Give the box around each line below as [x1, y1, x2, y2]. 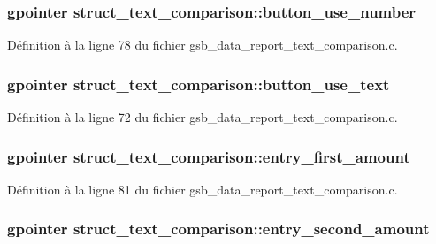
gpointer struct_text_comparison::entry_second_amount [7, 217, 430, 240]
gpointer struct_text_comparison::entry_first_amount [7, 145, 410, 167]
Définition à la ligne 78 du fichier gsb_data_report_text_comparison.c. [7, 35, 398, 54]
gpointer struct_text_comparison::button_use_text [7, 72, 390, 95]
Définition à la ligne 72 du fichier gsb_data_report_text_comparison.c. [7, 108, 398, 126]
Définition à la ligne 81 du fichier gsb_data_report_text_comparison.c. [7, 179, 398, 198]
